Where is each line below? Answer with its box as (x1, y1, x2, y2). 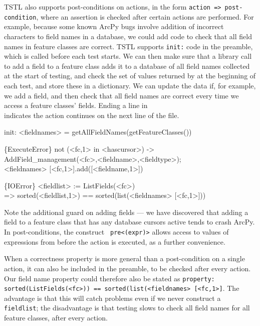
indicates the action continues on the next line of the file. (4, 110, 179, 120)
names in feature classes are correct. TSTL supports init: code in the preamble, (4, 41, 253, 51)
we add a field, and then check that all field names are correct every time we (4, 90, 239, 100)
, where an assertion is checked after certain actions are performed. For (36, 11, 254, 22)
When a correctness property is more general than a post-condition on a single (4, 253, 245, 264)
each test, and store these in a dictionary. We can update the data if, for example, (4, 80, 256, 90)
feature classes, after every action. (4, 312, 108, 323)
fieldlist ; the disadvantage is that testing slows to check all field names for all (4, 302, 250, 313)
